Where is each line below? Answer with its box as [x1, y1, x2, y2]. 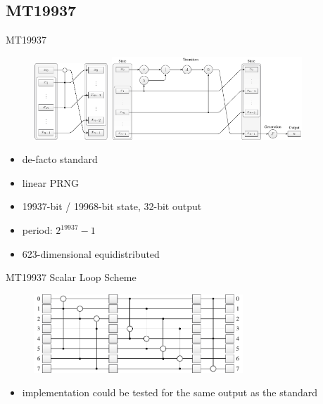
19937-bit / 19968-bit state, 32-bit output [22, 199, 202, 214]
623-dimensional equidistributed [22, 246, 160, 261]
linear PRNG [22, 175, 80, 190]
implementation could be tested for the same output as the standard [22, 385, 318, 400]
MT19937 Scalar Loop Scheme [6, 270, 137, 285]
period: [22, 223, 53, 237]
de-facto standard [22, 152, 98, 167]
